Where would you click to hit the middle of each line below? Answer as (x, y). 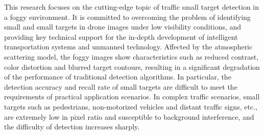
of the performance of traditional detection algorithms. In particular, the (118, 77)
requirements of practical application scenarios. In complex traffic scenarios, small (132, 97)
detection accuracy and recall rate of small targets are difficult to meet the (121, 86)
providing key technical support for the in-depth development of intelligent (121, 36)
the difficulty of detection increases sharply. (72, 127)
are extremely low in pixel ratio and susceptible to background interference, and (129, 116)
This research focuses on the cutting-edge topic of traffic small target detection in (132, 7)
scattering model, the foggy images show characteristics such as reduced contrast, (131, 56)
